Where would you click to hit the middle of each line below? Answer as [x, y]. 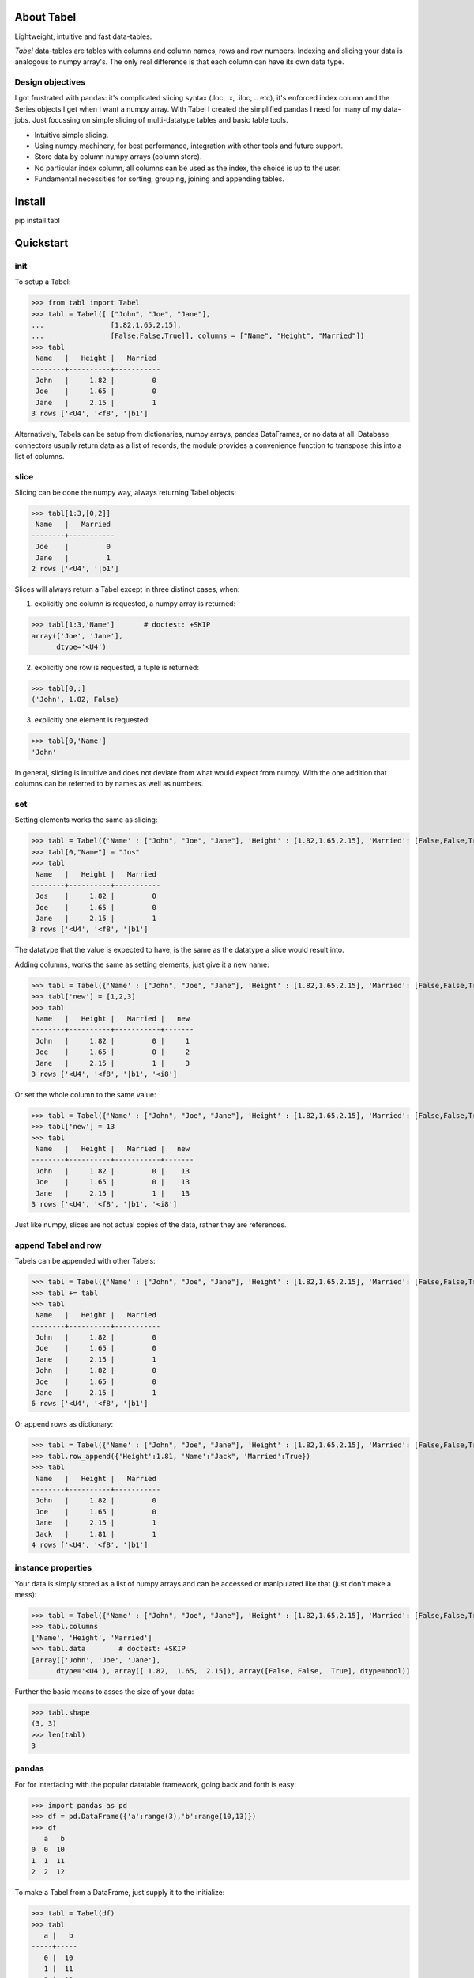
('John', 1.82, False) [75, 699]
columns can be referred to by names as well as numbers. [109, 784]
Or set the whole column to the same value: [85, 1094]
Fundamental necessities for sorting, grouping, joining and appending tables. [159, 179]
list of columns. [39, 456]
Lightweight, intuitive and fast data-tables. [83, 36]
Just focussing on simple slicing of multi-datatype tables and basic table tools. [160, 120]
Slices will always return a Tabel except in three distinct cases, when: [127, 589]
